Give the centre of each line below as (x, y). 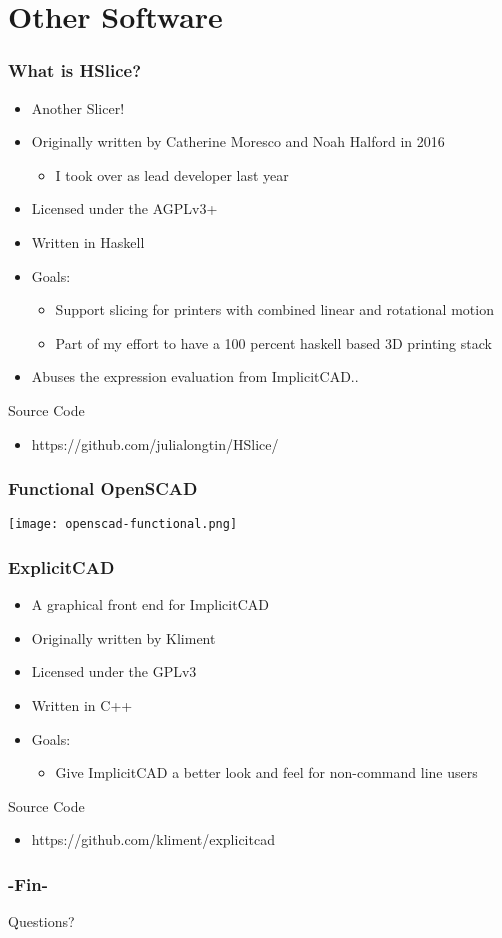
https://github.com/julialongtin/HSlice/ (155, 443)
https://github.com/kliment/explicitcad (153, 839)
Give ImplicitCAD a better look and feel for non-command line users (266, 772)
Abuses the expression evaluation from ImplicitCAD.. (195, 376)
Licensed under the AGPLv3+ (124, 208)
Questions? (41, 921)
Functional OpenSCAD (103, 488)
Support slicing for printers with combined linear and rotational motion (274, 309)
